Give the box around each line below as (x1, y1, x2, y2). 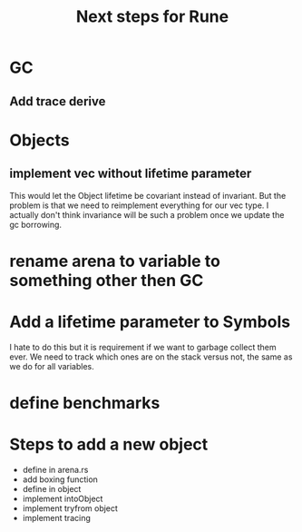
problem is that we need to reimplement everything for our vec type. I (9, 200, 269, 211)
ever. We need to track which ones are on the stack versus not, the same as (9, 351, 293, 362)
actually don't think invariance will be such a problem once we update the (9, 209, 285, 220)
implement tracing (22, 512, 91, 523)
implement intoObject (22, 493, 103, 504)
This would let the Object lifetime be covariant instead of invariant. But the (9, 190, 287, 201)
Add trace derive (9, 94, 106, 109)
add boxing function (22, 474, 98, 485)
